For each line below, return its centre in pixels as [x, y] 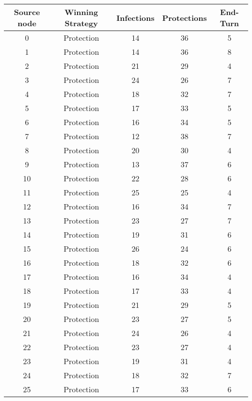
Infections [135, 17]
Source [27, 12]
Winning [81, 12]
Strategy [81, 23]
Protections [184, 17]
